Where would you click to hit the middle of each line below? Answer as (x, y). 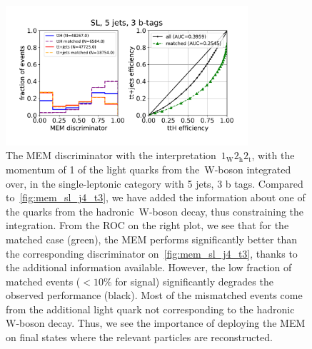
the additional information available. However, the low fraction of (149, 267)
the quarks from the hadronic (70, 211)
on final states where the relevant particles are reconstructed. (139, 337)
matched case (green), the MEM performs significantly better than (152, 239)
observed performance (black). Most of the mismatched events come (154, 295)
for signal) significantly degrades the (194, 281)
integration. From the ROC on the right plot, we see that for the (147, 225)
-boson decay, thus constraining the (226, 211)
